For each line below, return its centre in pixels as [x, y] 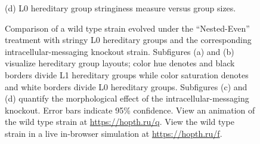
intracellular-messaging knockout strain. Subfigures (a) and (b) [120, 51]
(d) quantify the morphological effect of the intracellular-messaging [127, 98]
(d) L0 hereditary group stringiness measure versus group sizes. [120, 8]
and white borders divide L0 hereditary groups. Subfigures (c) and [126, 86]
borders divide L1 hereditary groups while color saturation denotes [127, 74]
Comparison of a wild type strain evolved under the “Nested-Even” [127, 28]
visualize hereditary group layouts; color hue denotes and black [120, 63]
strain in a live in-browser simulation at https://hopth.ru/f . [114, 133]
